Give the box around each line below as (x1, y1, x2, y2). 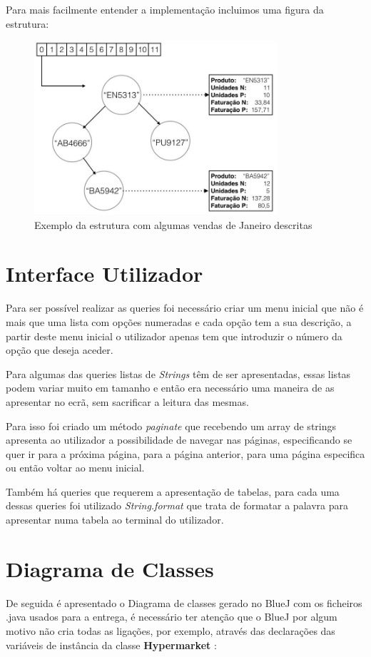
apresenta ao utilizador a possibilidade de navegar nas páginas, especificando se (6, 432, 352, 447)
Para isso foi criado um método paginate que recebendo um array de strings (6, 418, 337, 433)
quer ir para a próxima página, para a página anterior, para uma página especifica (6, 446, 365, 461)
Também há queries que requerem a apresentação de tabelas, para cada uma (6, 484, 340, 499)
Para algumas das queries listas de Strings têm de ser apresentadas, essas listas (6, 366, 351, 381)
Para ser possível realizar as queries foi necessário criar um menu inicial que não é (6, 300, 364, 315)
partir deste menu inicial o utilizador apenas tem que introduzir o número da (6, 328, 342, 343)
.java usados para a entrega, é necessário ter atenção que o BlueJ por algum (6, 609, 337, 624)
